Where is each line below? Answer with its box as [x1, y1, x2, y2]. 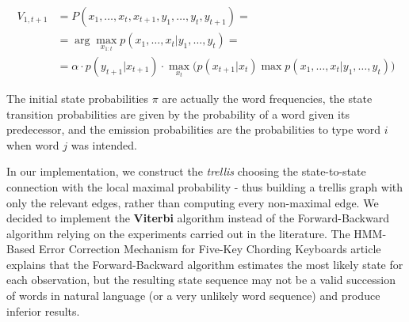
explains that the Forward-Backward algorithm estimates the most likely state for [6, 256, 403, 272]
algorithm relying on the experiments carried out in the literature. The [6, 225, 350, 241]
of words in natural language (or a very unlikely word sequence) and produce [6, 287, 380, 304]
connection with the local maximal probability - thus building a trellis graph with [6, 178, 403, 195]
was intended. [71, 136, 137, 153]
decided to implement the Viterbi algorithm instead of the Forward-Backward [6, 210, 389, 226]
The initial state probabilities [6, 89, 149, 106]
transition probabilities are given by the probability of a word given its [6, 105, 350, 122]
